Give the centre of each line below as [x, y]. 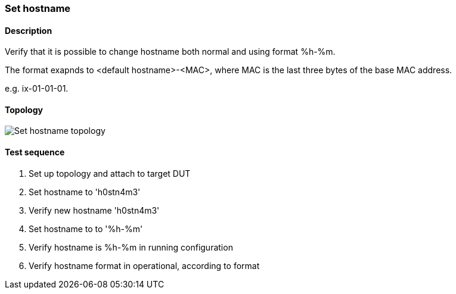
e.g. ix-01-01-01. [37, 89]
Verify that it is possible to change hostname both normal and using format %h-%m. [170, 52]
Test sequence [35, 152]
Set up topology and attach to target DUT [110, 173]
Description [29, 30]
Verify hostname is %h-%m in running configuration [131, 247]
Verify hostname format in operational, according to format [144, 265]
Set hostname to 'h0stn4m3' [85, 192]
